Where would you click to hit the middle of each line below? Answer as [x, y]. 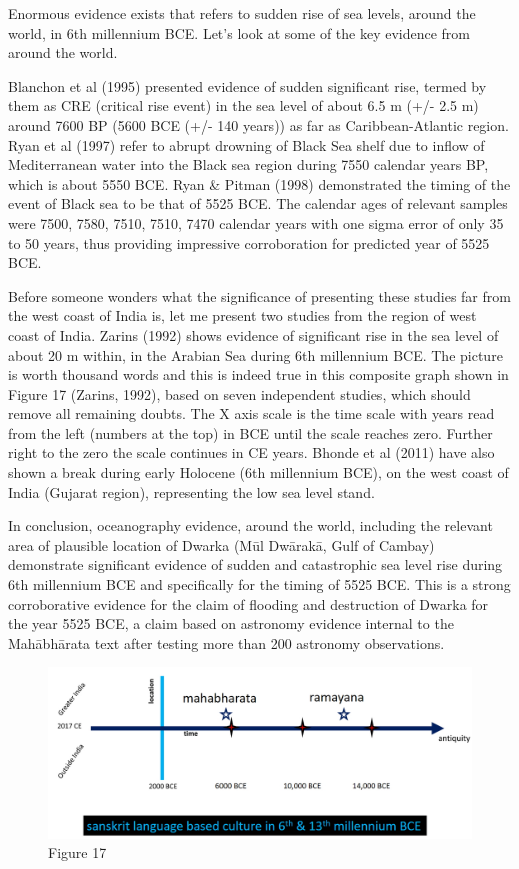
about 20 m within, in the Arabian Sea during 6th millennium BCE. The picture [255, 354]
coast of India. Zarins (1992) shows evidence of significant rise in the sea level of [253, 334]
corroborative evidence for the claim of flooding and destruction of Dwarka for [248, 603]
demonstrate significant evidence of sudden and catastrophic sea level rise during [255, 564]
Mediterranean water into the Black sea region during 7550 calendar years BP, [248, 164]
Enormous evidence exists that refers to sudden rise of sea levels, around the [242, 13]
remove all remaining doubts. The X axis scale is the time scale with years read [251, 413]
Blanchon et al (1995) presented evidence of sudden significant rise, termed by [247, 85]
